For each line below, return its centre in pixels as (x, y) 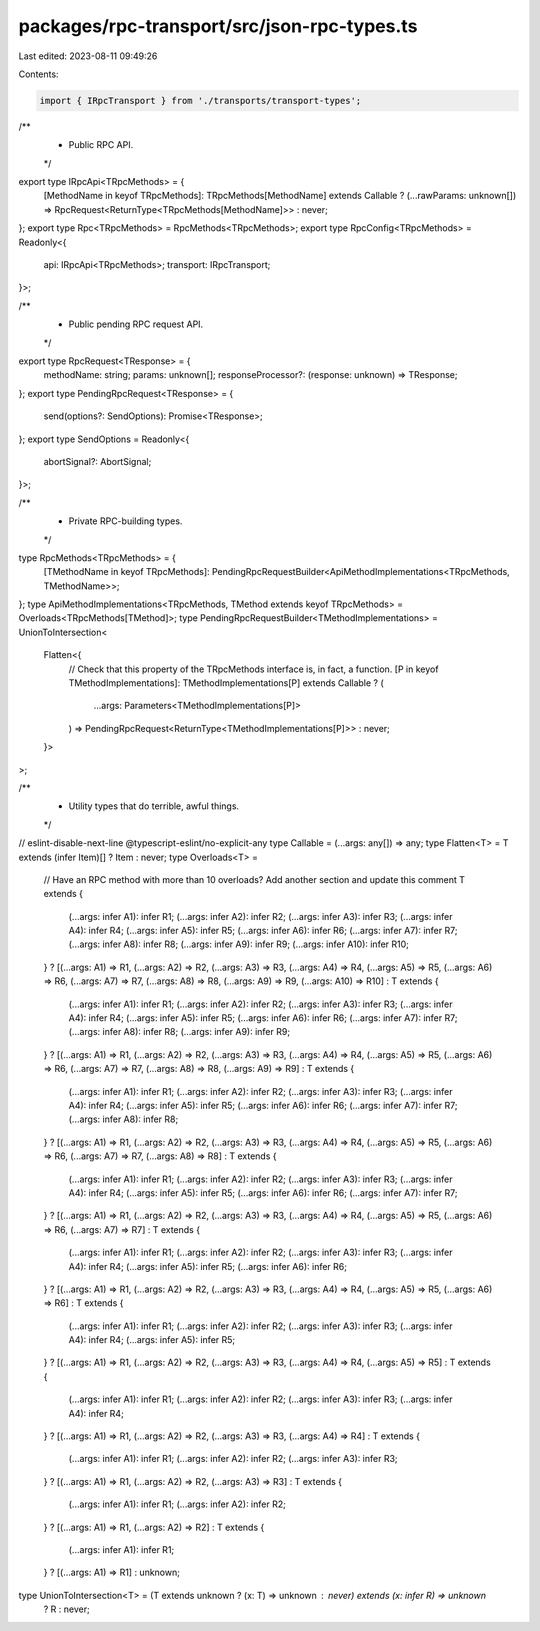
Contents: (38, 74)
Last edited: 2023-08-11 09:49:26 (88, 56)
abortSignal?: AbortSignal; (97, 461)
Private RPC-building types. (125, 521)
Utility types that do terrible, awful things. (154, 806)
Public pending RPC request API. (136, 324)
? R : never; (66, 1609)
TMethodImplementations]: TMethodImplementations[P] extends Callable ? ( (226, 683)
